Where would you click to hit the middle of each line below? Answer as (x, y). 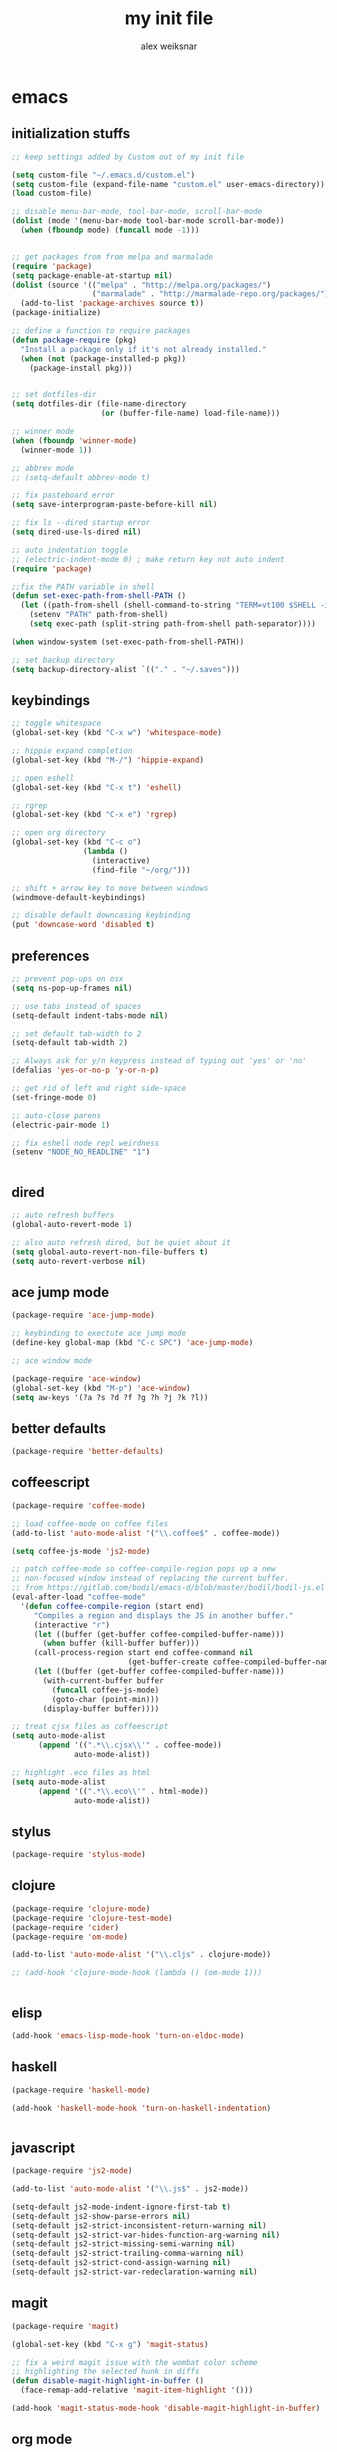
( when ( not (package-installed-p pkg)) (103, 358)
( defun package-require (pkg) (74, 340)
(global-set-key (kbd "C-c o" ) (76, 842)
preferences (50, 955)
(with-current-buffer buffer (103, 1680)
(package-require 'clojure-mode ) (81, 1908)
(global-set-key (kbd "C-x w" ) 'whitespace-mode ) (117, 733)
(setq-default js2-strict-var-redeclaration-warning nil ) (134, 2272)
